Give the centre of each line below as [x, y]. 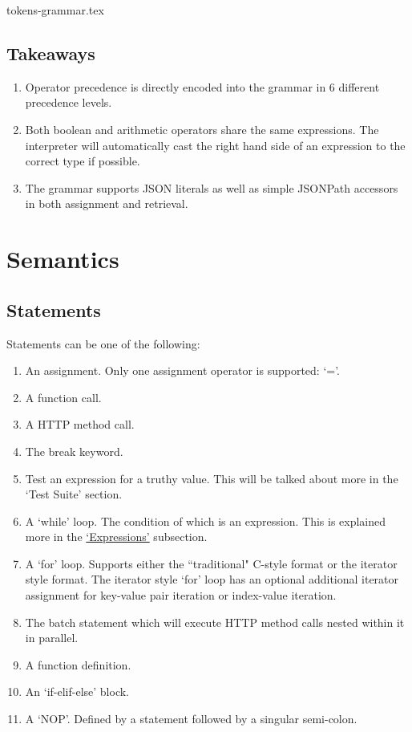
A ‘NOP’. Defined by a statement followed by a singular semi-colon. [191, 719]
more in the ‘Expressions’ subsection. [116, 537]
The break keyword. [74, 451]
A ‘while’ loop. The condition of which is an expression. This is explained [206, 521]
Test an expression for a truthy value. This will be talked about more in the [212, 478]
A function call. [63, 397]
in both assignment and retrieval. [107, 203]
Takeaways [51, 53]
